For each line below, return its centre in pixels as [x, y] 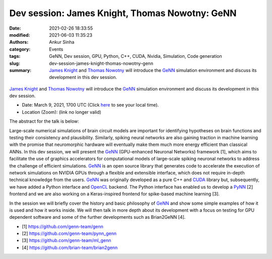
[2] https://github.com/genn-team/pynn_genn [69, 233]
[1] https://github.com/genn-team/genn [62, 226]
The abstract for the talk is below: [44, 121]
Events [56, 49]
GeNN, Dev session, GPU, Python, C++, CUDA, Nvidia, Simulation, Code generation [135, 56]
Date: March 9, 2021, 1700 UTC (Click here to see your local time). [90, 105]
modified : [20, 35]
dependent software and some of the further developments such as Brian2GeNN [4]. [97, 217]
